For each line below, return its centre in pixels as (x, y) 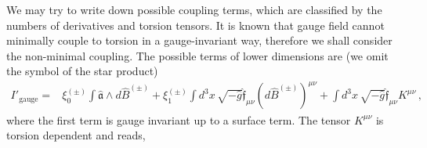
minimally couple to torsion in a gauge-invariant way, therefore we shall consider (199, 40)
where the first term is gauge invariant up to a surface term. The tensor (179, 119)
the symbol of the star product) (82, 71)
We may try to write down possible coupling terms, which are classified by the (194, 9)
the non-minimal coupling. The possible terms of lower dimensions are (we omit (197, 55)
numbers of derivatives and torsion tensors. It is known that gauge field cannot (195, 25)
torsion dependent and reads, (76, 135)
